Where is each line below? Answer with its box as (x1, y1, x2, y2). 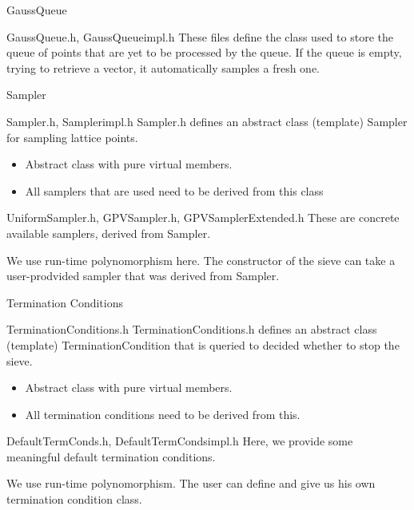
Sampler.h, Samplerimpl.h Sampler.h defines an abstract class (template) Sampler (6, 113, 408, 129)
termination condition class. (6, 491, 142, 508)
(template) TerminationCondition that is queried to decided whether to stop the (6, 336, 400, 353)
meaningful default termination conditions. (6, 448, 216, 465)
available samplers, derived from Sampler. (6, 224, 211, 241)
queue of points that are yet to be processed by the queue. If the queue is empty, (6, 44, 402, 61)
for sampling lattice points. (6, 128, 138, 145)
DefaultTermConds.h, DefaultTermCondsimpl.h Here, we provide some (6, 433, 353, 449)
